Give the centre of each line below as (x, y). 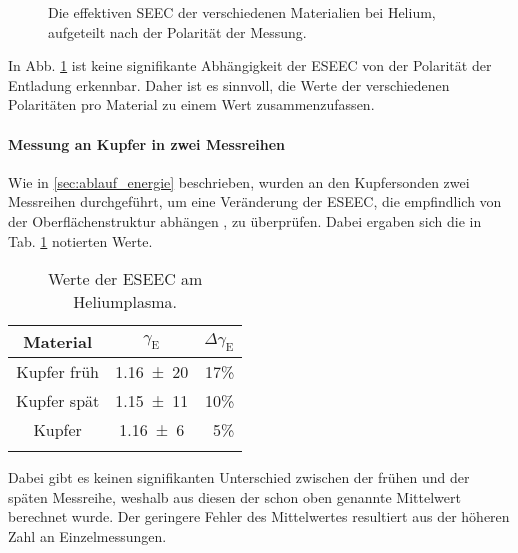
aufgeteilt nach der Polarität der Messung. (177, 31)
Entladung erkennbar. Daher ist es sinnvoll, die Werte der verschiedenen (229, 84)
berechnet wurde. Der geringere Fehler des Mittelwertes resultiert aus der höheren (259, 516)
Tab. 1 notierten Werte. (80, 240)
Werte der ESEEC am (125, 279)
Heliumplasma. (125, 302)
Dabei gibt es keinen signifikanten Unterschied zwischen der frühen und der (239, 477)
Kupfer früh (58, 372)
